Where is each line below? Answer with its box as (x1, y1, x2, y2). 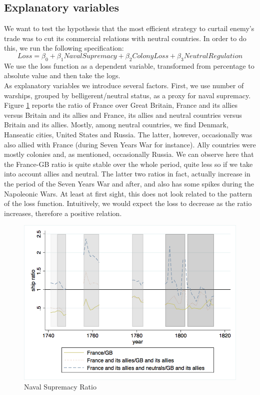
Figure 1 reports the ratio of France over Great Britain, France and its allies (4, 100, 237, 110)
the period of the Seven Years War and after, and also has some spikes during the (4, 178, 254, 188)
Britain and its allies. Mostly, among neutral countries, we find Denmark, (4, 119, 228, 130)
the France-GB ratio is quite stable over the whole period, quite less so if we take (4, 158, 253, 169)
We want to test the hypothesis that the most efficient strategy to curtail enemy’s (4, 23, 254, 34)
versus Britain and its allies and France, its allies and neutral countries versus (4, 109, 242, 120)
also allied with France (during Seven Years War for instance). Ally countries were (4, 139, 256, 149)
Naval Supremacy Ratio (24, 381, 96, 392)
